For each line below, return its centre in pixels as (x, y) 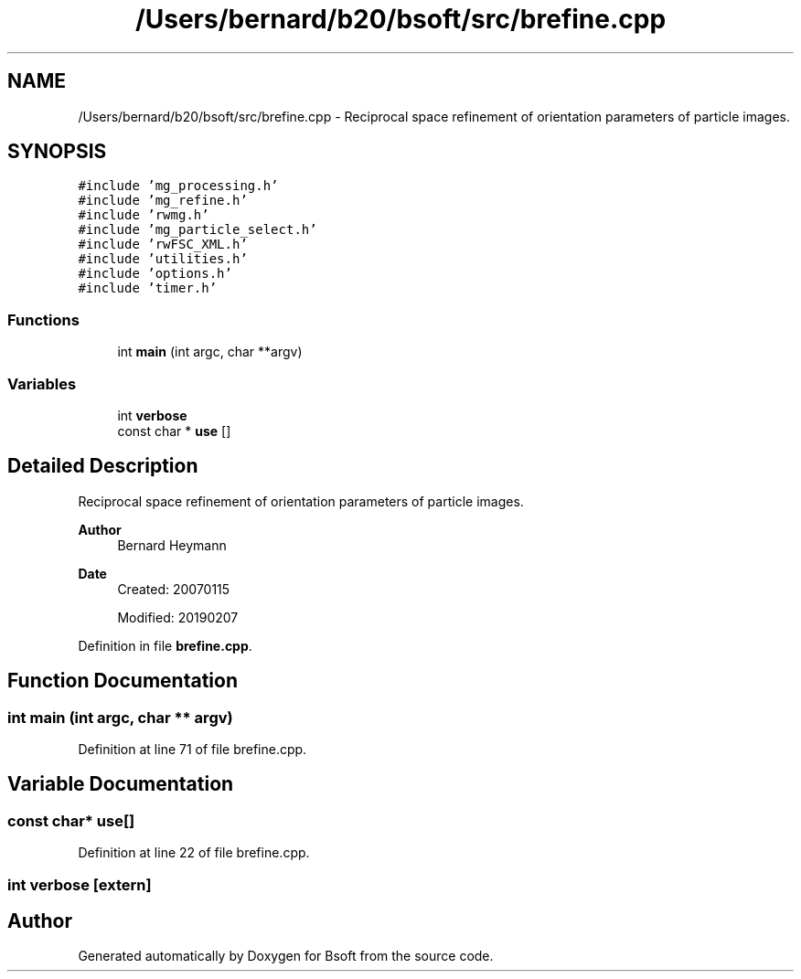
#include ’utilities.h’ (163, 259)
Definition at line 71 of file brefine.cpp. (192, 749)
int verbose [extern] (80, 884)
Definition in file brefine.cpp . (165, 645)
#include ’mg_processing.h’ (178, 186)
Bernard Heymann (172, 545)
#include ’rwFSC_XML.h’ (163, 245)
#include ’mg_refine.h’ (163, 201)
